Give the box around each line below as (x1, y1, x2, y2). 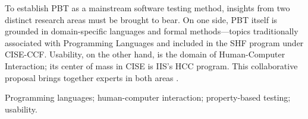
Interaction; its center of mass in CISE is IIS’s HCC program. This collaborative (5, 59, 298, 72)
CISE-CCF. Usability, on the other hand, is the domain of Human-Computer (5, 48, 285, 60)
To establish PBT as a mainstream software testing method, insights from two (5, 2, 290, 14)
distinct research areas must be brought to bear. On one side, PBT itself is (5, 13, 278, 25)
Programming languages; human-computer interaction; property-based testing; (5, 91, 291, 104)
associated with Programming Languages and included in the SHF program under (5, 36, 304, 49)
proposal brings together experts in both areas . (5, 71, 179, 83)
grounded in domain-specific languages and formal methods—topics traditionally (5, 25, 298, 37)
